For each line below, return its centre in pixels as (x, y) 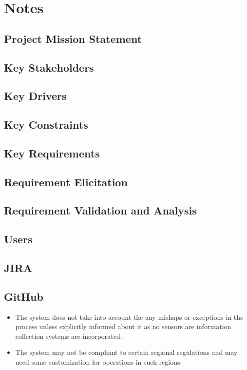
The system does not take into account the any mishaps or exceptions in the (129, 317)
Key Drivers (35, 96)
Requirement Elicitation (66, 182)
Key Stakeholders (49, 67)
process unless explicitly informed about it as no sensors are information (123, 326)
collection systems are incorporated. (69, 336)
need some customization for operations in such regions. (99, 361)
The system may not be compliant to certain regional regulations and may (126, 352)
